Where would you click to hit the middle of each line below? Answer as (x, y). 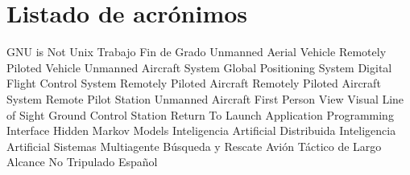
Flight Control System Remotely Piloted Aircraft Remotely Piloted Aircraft (194, 83)
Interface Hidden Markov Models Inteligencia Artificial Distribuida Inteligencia (201, 130)
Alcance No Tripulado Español (82, 162)
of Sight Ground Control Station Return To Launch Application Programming (200, 114)
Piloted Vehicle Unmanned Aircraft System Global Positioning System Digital (199, 67)
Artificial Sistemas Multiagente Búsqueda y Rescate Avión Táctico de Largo (194, 146)
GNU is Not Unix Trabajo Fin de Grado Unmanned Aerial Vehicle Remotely (197, 52)
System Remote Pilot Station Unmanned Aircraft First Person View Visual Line (205, 98)
